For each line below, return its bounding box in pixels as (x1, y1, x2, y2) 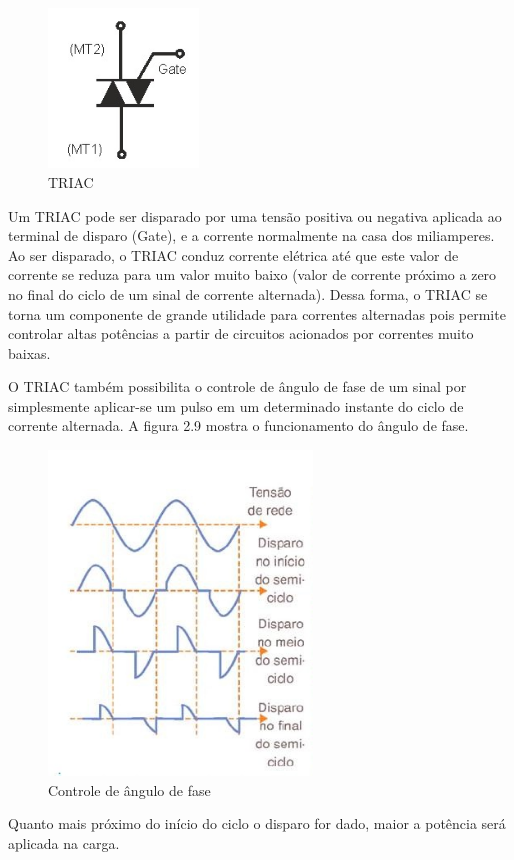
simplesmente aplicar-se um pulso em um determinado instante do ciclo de (8, 395, 464, 416)
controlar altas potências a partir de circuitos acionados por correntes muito (8, 323, 474, 344)
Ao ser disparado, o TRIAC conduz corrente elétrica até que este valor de (8, 244, 459, 265)
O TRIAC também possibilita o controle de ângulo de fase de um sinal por (8, 376, 467, 397)
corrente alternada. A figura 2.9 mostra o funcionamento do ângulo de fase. (8, 415, 469, 436)
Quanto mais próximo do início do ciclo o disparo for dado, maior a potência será (8, 813, 506, 834)
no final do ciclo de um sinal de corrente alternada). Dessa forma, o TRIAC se (8, 283, 488, 304)
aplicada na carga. (8, 832, 120, 853)
